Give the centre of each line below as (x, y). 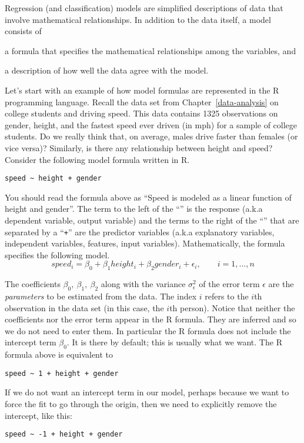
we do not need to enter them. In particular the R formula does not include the (148, 330)
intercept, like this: (39, 415)
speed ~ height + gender (53, 179)
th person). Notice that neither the (232, 307)
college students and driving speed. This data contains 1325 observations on (141, 113)
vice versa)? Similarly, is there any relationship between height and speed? (139, 147)
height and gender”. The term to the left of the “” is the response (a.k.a (134, 209)
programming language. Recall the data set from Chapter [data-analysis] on (142, 101)
